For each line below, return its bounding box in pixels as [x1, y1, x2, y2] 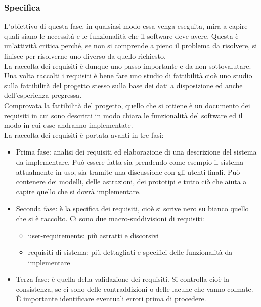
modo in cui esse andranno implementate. [4, 120, 133, 130]
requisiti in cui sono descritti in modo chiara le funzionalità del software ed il [4, 110, 243, 120]
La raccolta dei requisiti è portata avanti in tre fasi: [4, 129, 164, 140]
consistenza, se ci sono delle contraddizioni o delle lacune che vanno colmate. [16, 283, 253, 294]
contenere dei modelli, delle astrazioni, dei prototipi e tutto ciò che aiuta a [16, 176, 247, 187]
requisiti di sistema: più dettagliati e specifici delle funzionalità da [28, 247, 233, 258]
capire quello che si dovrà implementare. [16, 186, 141, 196]
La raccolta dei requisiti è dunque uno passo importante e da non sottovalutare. [4, 60, 251, 71]
